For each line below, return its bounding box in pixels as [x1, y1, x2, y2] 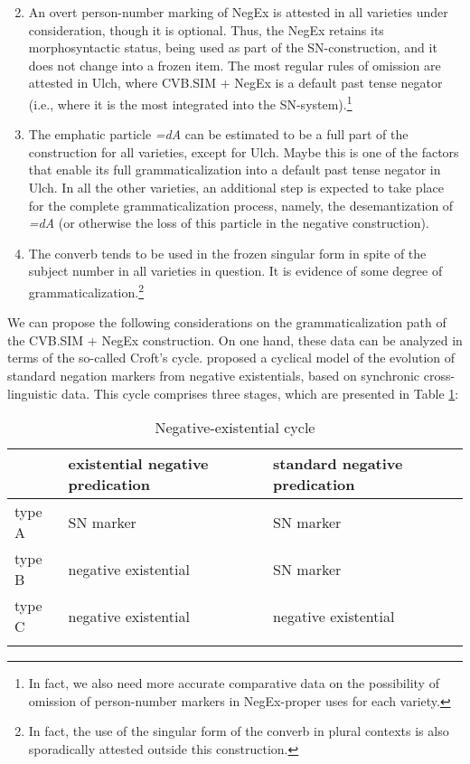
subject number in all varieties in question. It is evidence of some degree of [28, 261, 443, 280]
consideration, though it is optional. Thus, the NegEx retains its [28, 20, 384, 39]
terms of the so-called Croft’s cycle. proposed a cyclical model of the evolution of [7, 348, 456, 367]
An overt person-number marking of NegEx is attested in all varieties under [28, 3, 448, 21]
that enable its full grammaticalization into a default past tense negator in [28, 160, 441, 179]
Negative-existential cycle [155, 417, 315, 439]
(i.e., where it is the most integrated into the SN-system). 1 [28, 91, 352, 113]
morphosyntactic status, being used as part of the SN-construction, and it [28, 38, 437, 57]
